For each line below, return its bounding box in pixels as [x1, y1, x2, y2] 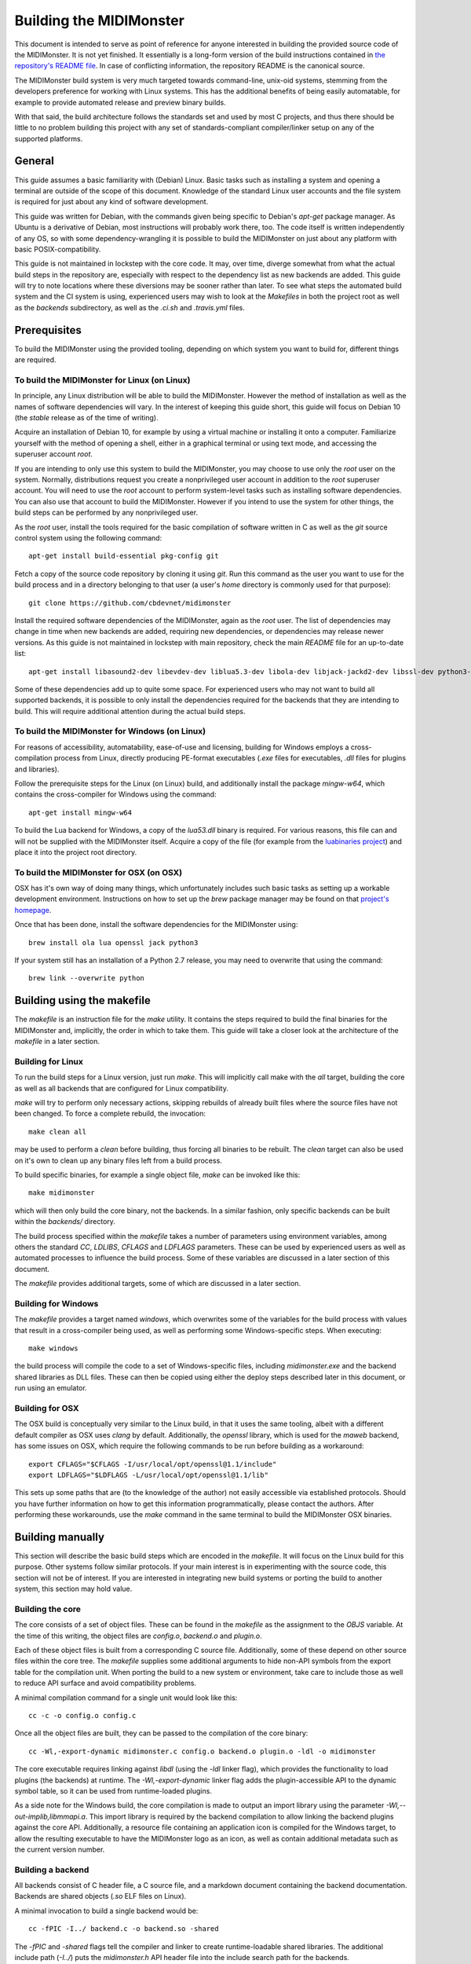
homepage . [14, 905, 52, 914]
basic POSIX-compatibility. [14, 244, 101, 254]
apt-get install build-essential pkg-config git [28, 551, 219, 561]
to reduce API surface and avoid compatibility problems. [14, 1678, 196, 1688]
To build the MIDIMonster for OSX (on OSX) [14, 867, 183, 878]
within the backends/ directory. [14, 1217, 115, 1226]
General [14, 154, 55, 168]
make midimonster [28, 1189, 95, 1197]
